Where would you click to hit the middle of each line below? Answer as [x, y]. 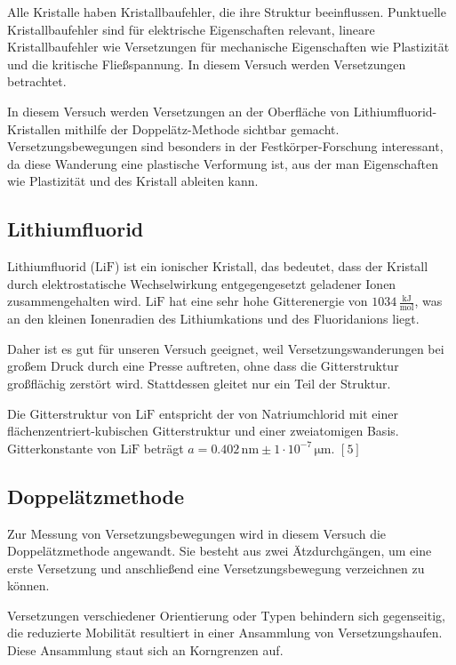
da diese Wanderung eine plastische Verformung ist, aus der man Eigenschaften [223, 163]
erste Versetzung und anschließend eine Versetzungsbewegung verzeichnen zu [216, 568]
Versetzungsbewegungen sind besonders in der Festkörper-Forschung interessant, [225, 146]
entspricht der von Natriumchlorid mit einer [278, 413]
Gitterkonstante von [62, 448]
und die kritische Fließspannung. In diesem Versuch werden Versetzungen [207, 64]
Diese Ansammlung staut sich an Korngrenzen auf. [145, 650]
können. [28, 585]
